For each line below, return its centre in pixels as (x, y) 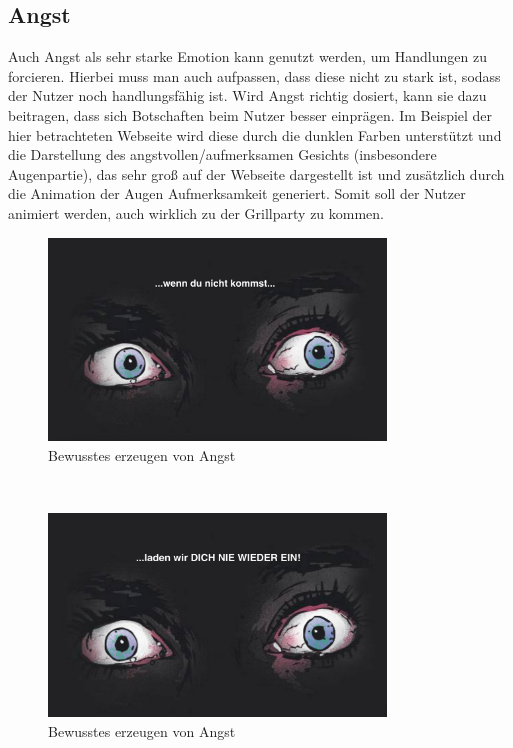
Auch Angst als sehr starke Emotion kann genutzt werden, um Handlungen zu (247, 56)
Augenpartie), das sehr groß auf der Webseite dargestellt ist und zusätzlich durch (256, 173)
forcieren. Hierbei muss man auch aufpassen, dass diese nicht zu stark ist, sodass (254, 75)
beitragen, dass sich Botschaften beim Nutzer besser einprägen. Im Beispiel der (250, 114)
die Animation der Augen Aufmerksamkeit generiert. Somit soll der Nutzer (237, 193)
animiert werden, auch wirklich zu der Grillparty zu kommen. (196, 212)
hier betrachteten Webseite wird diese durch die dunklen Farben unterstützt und (255, 134)
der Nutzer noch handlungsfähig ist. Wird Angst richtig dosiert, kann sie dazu (247, 95)
